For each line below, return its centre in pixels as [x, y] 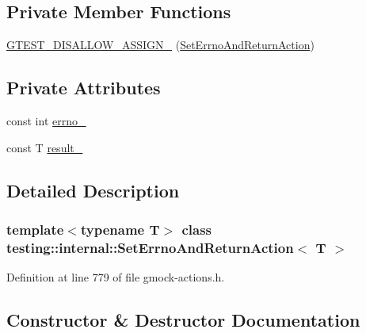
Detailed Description [93, 190]
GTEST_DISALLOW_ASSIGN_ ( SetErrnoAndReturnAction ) [160, 45]
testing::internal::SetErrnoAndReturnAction [150, 247]
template [35, 229]
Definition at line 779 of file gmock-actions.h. [116, 277]
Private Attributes [84, 88]
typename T [120, 229]
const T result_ [45, 147]
